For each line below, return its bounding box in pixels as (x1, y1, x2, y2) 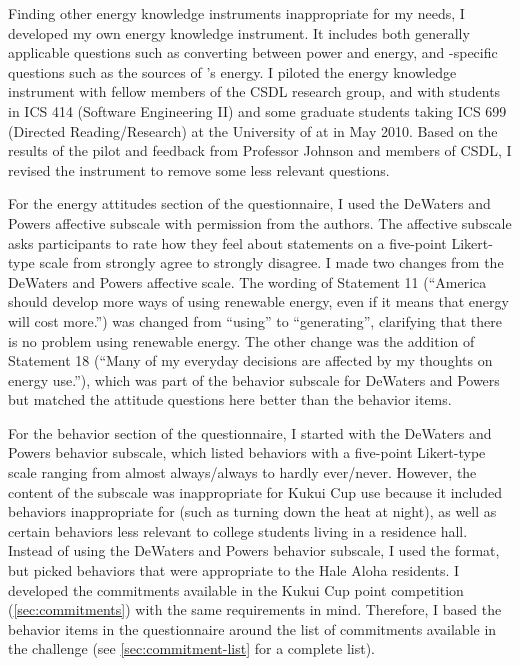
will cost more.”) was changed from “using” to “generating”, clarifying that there (8, 310, 502, 331)
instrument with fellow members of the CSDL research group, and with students (8, 81, 501, 102)
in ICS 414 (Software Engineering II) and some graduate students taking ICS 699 (8, 100, 507, 121)
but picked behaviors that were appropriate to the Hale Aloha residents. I (8, 560, 460, 581)
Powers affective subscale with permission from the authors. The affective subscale (8, 212, 512, 233)
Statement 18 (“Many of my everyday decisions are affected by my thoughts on (8, 350, 493, 371)
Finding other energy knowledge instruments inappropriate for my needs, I (8, 3, 465, 23)
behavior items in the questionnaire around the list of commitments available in (8, 618, 497, 639)
